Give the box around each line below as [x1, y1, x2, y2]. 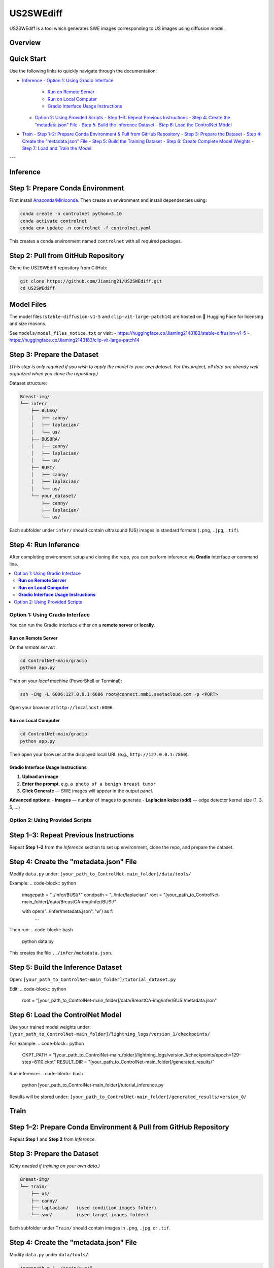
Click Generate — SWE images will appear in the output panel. [22, 788, 153, 794]
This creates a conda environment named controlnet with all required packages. [9, 238, 182, 244]
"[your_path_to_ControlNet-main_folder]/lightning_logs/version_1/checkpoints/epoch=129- [52, 1051, 241, 1058]
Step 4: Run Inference [9, 541, 80, 549]
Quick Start [9, 55, 46, 63]
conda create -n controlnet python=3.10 [20, 211, 122, 217]
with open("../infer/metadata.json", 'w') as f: [22, 908, 114, 914]
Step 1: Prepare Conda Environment [9, 184, 124, 193]
